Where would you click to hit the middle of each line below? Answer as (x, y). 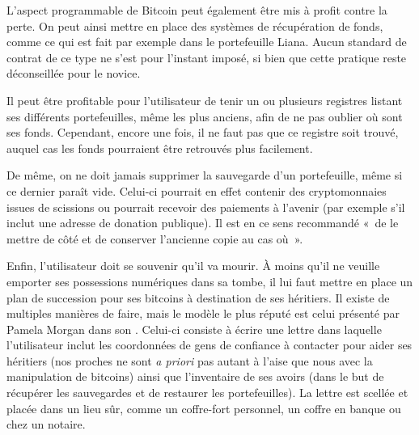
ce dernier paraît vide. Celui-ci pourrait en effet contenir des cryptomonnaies (197, 190)
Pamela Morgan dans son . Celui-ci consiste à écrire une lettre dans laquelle (194, 329)
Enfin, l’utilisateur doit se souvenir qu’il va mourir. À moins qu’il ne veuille (193, 266)
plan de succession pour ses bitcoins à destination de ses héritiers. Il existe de (198, 297)
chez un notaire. (46, 424)
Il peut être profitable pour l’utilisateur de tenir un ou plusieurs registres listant (205, 100)
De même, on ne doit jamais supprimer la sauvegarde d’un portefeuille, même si (205, 175)
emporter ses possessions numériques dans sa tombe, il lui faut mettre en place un (210, 281)
